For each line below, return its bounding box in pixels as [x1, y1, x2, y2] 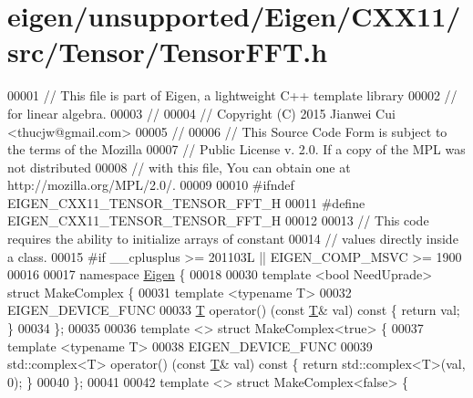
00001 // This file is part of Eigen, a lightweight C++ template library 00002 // [7, 86, 458, 105]
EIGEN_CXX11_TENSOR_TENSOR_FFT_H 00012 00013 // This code [7, 211, 429, 230]
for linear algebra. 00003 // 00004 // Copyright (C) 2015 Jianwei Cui [7, 103, 396, 122]
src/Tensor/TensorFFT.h [7, 33, 328, 70]
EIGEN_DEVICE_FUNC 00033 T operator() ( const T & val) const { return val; [7, 300, 460, 319]
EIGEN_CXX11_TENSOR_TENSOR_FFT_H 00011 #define [7, 193, 365, 212]
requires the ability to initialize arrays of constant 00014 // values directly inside [7, 229, 458, 248]
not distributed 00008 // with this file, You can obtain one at [7, 157, 351, 176]
